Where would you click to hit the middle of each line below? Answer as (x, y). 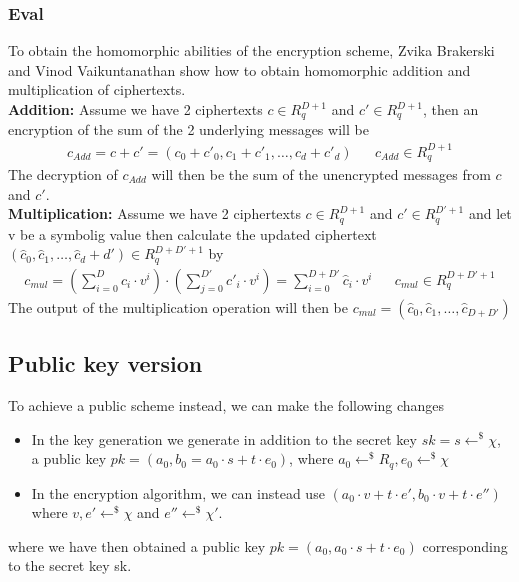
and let (490, 213)
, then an (450, 109)
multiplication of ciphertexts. (97, 89)
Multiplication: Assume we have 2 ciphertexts (154, 213)
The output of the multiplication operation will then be (178, 306)
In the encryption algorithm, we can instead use (178, 492)
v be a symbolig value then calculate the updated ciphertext (192, 233)
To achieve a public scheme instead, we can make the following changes (226, 404)
